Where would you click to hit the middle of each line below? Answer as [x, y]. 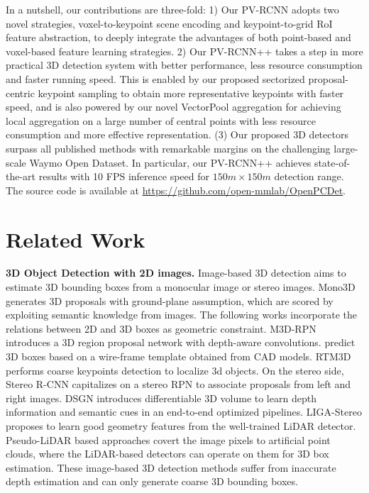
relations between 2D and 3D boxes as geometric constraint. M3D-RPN [161, 328]
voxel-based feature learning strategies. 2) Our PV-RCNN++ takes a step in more [184, 51]
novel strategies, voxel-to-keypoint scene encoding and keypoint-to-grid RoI [169, 23]
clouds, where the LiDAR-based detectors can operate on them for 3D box [167, 454]
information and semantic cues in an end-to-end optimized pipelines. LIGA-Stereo [184, 412]
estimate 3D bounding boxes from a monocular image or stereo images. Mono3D [181, 287]
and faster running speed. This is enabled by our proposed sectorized [155, 78]
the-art [21, 176]
